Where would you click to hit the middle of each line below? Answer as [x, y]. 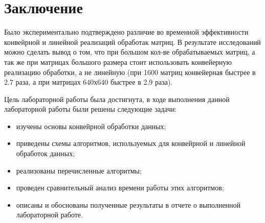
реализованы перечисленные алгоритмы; [79, 170]
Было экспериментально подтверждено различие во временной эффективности [126, 32]
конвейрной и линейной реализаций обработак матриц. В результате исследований [132, 42]
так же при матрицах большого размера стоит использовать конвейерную [118, 61]
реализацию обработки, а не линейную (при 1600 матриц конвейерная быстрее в [130, 72]
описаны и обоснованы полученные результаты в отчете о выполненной [128, 204]
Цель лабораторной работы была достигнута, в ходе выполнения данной [117, 99]
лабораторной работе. [49, 215]
